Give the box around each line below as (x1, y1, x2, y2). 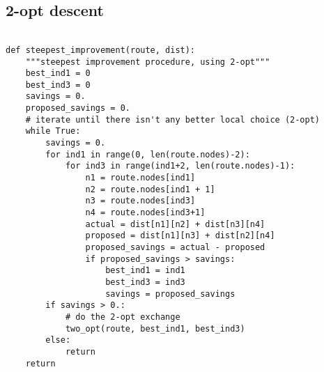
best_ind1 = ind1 (105, 265, 185, 276)
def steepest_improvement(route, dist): (6, 45, 196, 55)
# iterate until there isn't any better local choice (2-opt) (25, 114, 321, 125)
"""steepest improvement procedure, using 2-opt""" (25, 56, 270, 67)
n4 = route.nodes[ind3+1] (85, 208, 206, 218)
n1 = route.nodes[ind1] (85, 173, 196, 183)
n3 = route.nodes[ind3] (85, 196, 196, 206)
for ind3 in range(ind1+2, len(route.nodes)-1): (65, 161, 295, 171)
